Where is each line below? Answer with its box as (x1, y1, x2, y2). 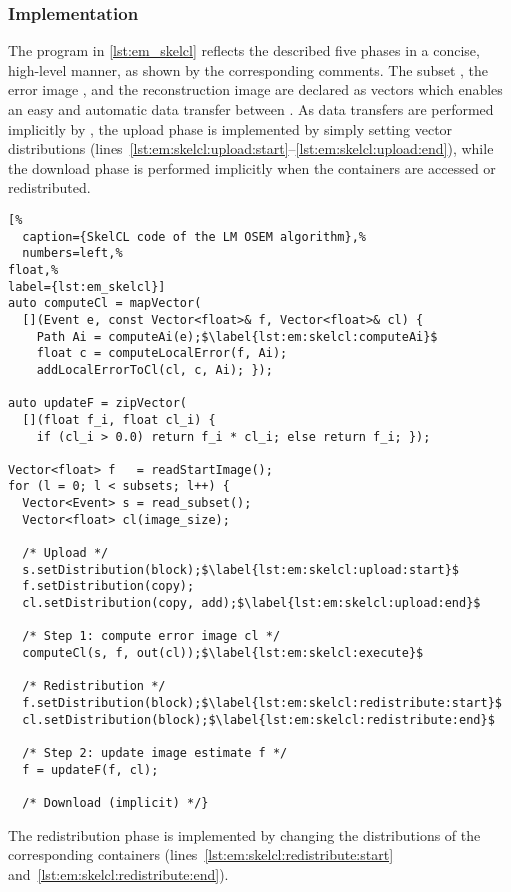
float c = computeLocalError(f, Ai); (36, 346, 288, 361)
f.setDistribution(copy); (22, 579, 195, 594)
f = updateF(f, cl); (22, 762, 159, 777)
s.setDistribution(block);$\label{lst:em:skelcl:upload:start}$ (22, 562, 460, 577)
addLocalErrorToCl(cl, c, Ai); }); (36, 362, 273, 377)
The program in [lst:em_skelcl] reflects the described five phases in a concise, (8, 40, 480, 61)
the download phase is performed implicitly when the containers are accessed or (8, 157, 496, 178)
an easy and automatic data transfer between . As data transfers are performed (8, 99, 494, 119)
